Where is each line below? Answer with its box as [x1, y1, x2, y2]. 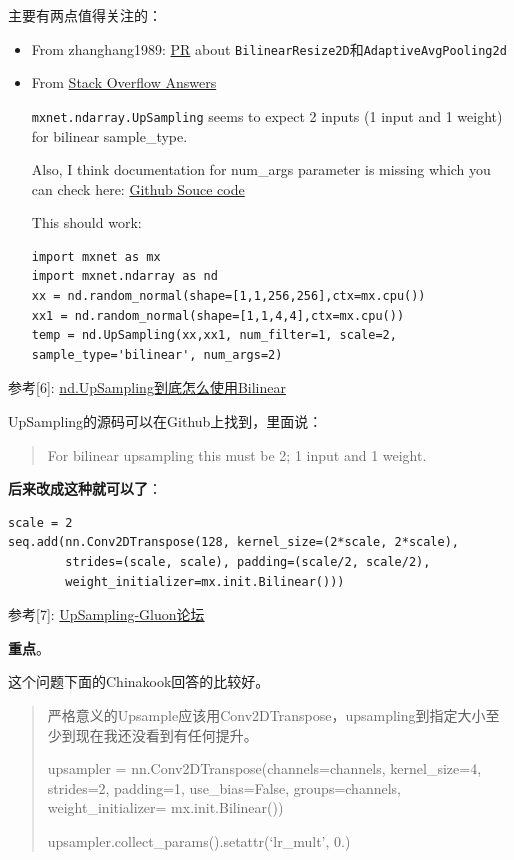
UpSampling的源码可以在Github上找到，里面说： [8, 411, 323, 432]
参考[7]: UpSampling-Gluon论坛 [8, 604, 205, 625]
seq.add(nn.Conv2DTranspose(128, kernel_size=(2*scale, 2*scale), [8, 535, 460, 550]
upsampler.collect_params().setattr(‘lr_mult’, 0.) [47, 830, 351, 851]
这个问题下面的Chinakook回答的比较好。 [8, 671, 270, 692]
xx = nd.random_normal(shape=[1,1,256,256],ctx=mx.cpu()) [31, 289, 426, 304]
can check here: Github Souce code [31, 178, 245, 199]
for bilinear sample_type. [31, 125, 188, 146]
